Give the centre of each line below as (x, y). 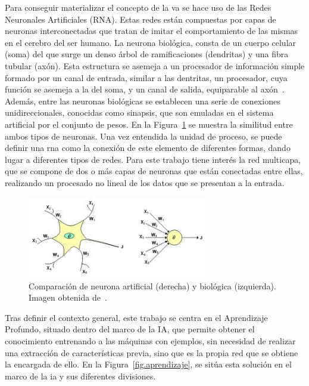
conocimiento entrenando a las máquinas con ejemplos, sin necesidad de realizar (150, 341)
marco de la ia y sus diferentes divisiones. (80, 376)
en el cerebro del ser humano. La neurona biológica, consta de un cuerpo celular (151, 42)
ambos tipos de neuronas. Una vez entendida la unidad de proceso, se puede (143, 136)
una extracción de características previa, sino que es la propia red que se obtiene (152, 352)
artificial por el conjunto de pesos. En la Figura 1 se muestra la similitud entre (149, 124)
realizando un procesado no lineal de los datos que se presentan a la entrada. (145, 182)
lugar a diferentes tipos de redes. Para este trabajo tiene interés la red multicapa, (153, 159)
